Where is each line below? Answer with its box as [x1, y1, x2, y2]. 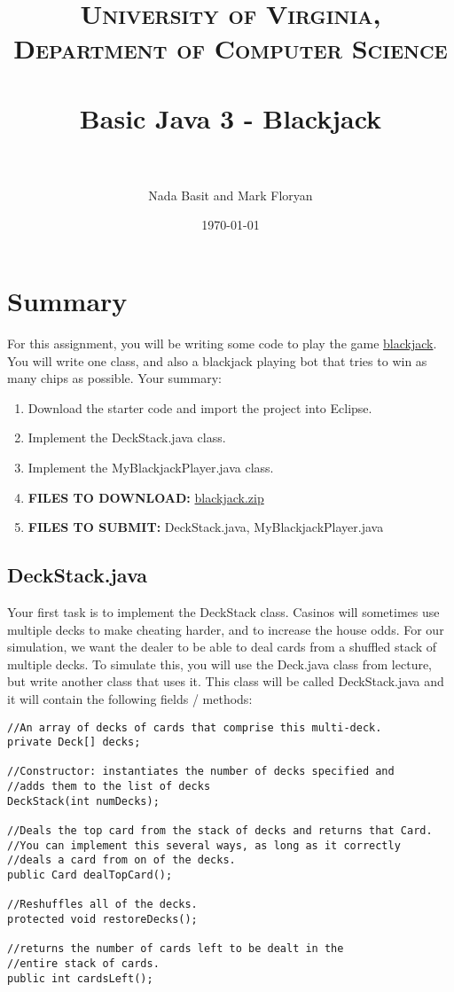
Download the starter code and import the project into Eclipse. [27, 398, 372, 417]
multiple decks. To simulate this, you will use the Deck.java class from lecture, [7, 654, 433, 673]
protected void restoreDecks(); [7, 913, 198, 926]
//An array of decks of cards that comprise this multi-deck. [7, 721, 382, 734]
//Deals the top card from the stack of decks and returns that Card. [7, 824, 433, 838]
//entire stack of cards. [7, 957, 160, 971]
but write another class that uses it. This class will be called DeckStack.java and [7, 672, 444, 691]
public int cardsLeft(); [7, 972, 153, 985]
